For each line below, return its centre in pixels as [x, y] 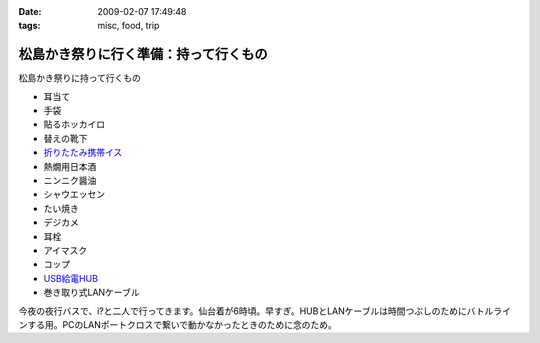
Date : [30, 11]
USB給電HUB [71, 278]
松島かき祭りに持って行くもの [80, 78]
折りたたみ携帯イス [83, 152]
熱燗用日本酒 [70, 166]
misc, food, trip [128, 26]
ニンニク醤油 [70, 181]
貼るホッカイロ [74, 124]
